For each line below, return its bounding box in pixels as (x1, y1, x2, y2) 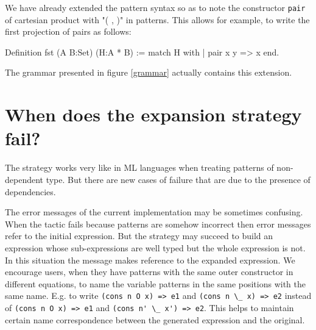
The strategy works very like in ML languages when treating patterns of (5, 161, 274, 174)
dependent (5, 173, 44, 185)
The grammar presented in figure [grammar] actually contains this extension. (5, 66, 292, 79)
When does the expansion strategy (5, 102, 302, 127)
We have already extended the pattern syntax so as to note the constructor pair (5, 1, 306, 13)
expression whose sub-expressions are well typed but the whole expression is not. (5, 241, 306, 254)
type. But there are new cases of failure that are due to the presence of (46, 173, 311, 185)
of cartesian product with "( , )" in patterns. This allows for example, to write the (5, 13, 310, 26)
